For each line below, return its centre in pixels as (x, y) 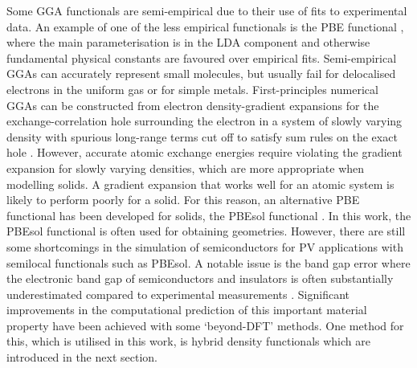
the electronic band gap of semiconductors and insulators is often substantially (200, 278)
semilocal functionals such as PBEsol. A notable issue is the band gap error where (208, 262)
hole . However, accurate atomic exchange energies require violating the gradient (204, 152)
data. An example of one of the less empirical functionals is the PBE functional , (205, 26)
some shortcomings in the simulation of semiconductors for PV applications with (205, 246)
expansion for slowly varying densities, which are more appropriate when (186, 168)
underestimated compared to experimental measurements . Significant (178, 294)
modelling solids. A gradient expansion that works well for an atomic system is (200, 184)
